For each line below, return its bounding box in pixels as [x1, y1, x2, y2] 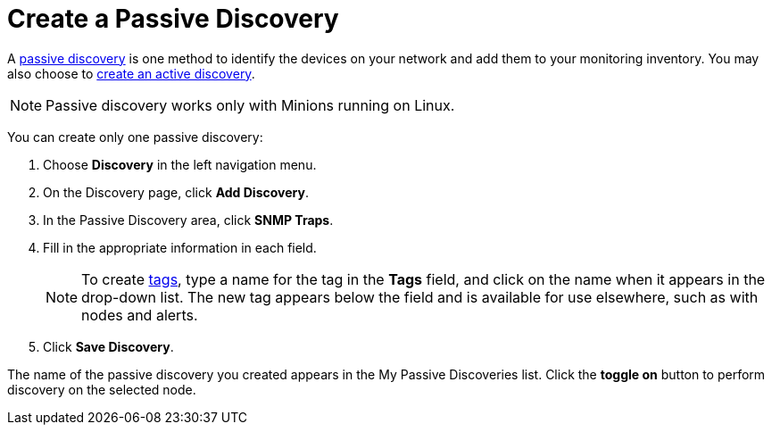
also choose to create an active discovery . [7, 65, 255, 81]
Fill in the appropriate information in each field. [43, 239, 317, 255]
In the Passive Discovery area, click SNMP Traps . [43, 212, 334, 228]
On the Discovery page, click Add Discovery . [43, 184, 309, 200]
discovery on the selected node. [7, 381, 196, 397]
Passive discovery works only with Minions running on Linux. [46, 96, 455, 114]
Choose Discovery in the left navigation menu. [43, 156, 317, 172]
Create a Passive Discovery [7, 4, 339, 34]
